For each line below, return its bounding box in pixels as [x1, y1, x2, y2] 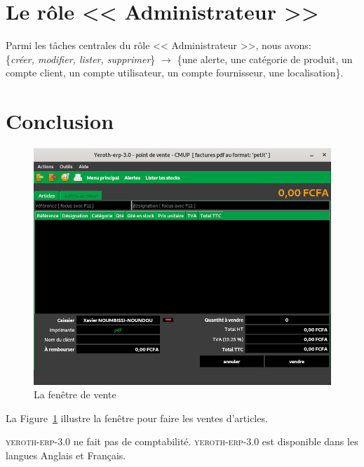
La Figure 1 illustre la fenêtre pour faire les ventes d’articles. [6, 410, 268, 425]
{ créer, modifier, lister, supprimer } [6, 51, 156, 66]
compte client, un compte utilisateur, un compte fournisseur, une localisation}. [6, 65, 344, 80]
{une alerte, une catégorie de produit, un [177, 51, 353, 66]
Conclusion [6, 107, 114, 135]
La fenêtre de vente [34, 387, 116, 402]
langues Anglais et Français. [6, 448, 126, 463]
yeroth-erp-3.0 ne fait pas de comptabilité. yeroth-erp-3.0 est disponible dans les [6, 434, 358, 449]
